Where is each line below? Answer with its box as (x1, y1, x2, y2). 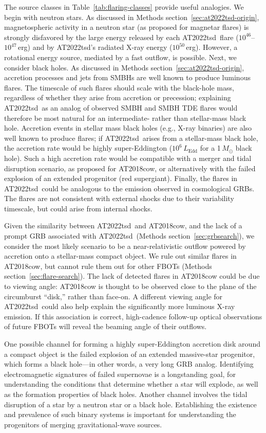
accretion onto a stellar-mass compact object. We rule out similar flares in (4, 250, 237, 261)
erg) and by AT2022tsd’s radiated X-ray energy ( (17, 42, 173, 52)
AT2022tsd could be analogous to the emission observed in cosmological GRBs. (4, 183, 255, 193)
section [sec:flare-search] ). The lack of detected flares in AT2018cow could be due (4, 270, 260, 281)
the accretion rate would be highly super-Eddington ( (4, 142, 173, 153)
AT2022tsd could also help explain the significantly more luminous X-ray (4, 301, 235, 312)
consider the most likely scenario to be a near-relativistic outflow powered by (4, 240, 246, 251)
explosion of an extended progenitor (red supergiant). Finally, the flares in (4, 173, 238, 184)
